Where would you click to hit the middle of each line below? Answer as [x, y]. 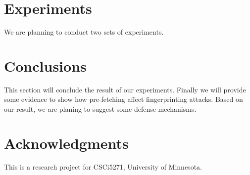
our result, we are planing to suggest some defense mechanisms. [100, 109]
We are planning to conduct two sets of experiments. [84, 32]
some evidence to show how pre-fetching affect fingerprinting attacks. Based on [124, 99]
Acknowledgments [66, 143]
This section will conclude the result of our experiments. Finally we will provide [125, 89]
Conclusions [45, 66]
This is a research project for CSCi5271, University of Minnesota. [103, 166]
